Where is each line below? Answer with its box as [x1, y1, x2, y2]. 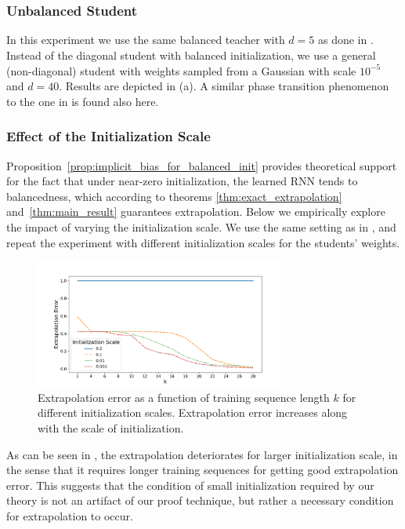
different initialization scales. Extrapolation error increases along [38, 404, 348, 421]
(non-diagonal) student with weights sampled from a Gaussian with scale [6, 62, 356, 78]
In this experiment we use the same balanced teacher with [6, 31, 285, 48]
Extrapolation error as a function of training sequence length [38, 389, 330, 405]
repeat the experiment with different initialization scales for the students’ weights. [6, 234, 400, 250]
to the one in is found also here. [6, 93, 159, 109]
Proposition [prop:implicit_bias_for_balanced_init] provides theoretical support [6, 157, 397, 173]
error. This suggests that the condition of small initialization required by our [6, 476, 374, 493]
